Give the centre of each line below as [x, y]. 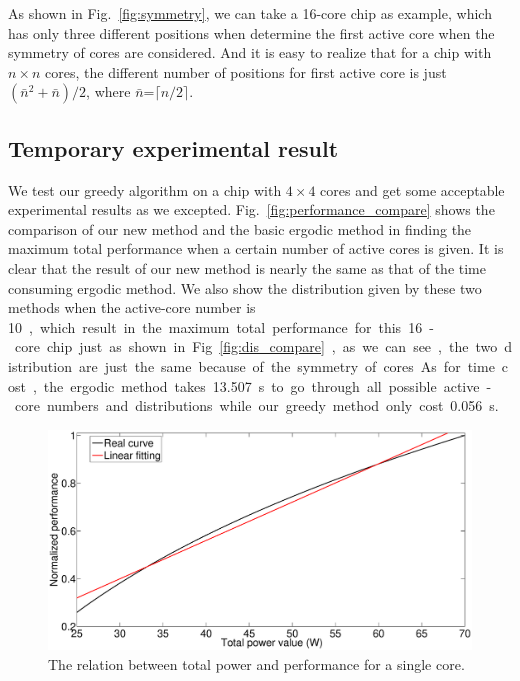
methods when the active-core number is [132, 307]
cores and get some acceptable [412, 189]
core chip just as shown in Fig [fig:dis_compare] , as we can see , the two [256, 346]
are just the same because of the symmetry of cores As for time [286, 365]
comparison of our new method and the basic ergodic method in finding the [240, 228]
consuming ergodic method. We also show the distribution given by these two [245, 287]
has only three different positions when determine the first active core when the [251, 32]
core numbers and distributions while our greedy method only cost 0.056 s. [256, 405]
